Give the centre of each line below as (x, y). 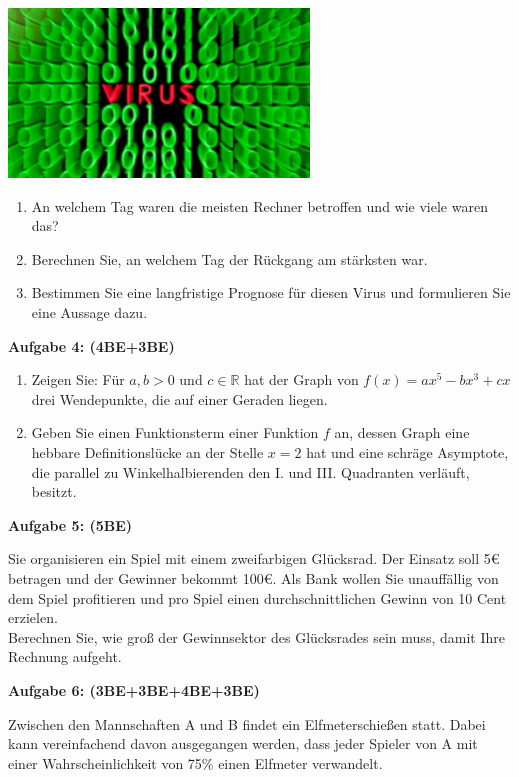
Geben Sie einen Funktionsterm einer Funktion (175, 432)
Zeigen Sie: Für (78, 379)
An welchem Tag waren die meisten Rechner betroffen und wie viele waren (259, 205)
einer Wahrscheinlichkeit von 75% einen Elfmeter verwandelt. (195, 762)
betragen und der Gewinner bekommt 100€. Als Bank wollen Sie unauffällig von (253, 577)
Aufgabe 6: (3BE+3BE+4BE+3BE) (134, 689)
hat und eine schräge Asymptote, (407, 452)
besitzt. (54, 491)
